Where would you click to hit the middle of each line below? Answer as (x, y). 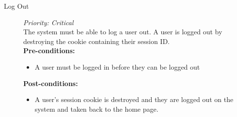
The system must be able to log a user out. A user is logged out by (123, 32)
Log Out (16, 6)
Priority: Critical (48, 22)
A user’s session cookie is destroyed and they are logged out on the (134, 99)
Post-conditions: (51, 83)
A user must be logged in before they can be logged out (117, 66)
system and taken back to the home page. (96, 109)
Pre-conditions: (49, 51)
